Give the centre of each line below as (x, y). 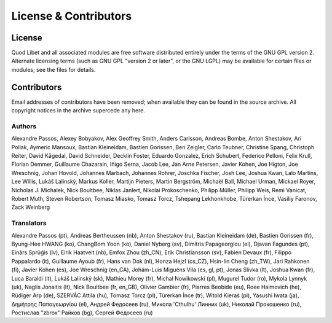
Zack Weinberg (31, 207)
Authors (24, 126)
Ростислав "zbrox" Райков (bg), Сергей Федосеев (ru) (82, 313)
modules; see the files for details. (53, 69)
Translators (29, 223)
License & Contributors (72, 16)
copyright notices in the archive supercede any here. (78, 111)
